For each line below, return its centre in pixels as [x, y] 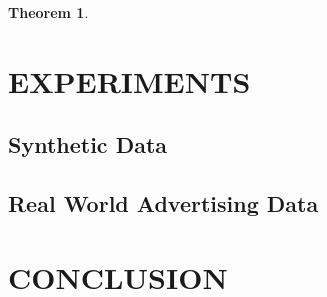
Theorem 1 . [48, 12]
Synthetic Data [88, 144]
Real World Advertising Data [163, 203]
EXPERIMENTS [129, 80]
